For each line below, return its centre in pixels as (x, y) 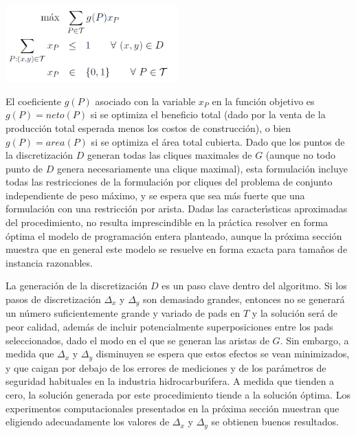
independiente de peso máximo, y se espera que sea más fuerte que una (155, 195)
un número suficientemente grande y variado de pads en (123, 313)
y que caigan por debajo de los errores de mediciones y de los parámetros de (166, 367)
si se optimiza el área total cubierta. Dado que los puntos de (218, 141)
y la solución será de (295, 313)
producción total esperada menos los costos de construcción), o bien (148, 127)
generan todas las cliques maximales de (170, 155)
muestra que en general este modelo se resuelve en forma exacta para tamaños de (177, 249)
